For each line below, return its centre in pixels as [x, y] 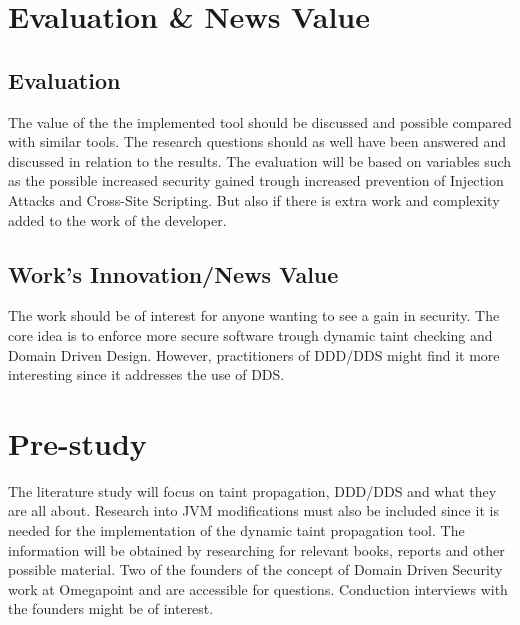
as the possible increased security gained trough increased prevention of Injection [256, 180]
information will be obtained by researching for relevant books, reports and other [256, 549]
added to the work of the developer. [117, 219]
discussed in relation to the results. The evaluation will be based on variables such [260, 160]
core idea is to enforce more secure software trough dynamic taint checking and [250, 334]
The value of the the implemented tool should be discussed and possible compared [260, 121]
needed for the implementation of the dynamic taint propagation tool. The [236, 530]
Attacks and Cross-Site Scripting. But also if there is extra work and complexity [254, 199]
